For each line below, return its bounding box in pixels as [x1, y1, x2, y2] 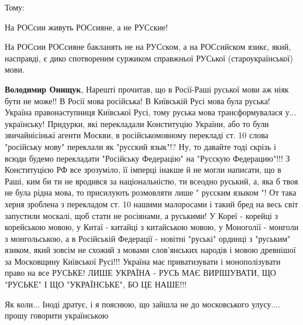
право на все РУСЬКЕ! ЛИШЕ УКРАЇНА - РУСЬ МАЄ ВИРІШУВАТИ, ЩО [5, 266, 276, 279]
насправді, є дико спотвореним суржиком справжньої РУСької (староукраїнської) [5, 52, 293, 64]
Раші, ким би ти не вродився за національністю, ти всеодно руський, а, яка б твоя [5, 175, 298, 187]
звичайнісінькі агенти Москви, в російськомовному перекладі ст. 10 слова [5, 129, 268, 141]
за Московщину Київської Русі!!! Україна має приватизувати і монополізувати [5, 255, 281, 267]
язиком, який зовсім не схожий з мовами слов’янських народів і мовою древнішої [5, 244, 296, 256]
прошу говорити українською [5, 309, 109, 321]
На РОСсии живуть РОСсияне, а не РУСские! [5, 20, 168, 33]
